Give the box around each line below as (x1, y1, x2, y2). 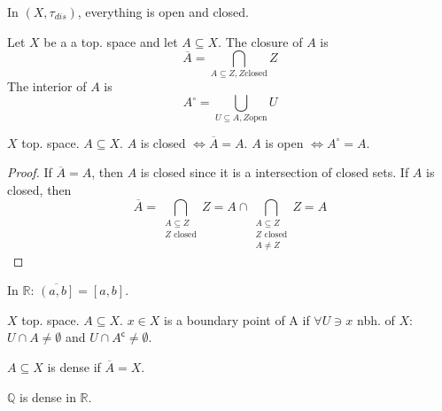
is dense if (47, 358, 101, 376)
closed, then (7, 180, 72, 198)
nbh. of (356, 310, 395, 329)
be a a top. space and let (43, 32, 178, 50)
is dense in (19, 387, 76, 406)
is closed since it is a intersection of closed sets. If (140, 163, 409, 182)
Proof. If (7, 163, 52, 182)
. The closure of (218, 32, 303, 50)
